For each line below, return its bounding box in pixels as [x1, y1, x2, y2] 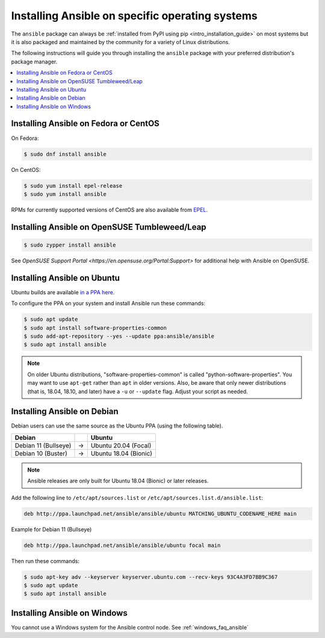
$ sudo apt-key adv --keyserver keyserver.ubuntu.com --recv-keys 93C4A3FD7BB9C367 [23, 573, 278, 580]
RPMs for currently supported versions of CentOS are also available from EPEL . [11, 206, 208, 213]
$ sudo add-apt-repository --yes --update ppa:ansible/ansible [23, 332, 215, 340]
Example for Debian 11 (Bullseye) [11, 525, 92, 533]
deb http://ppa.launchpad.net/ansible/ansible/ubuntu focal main [23, 542, 221, 549]
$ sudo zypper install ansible [23, 241, 117, 248]
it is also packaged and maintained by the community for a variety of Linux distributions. [11, 38, 230, 45]
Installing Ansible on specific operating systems [11, 9, 258, 22]
